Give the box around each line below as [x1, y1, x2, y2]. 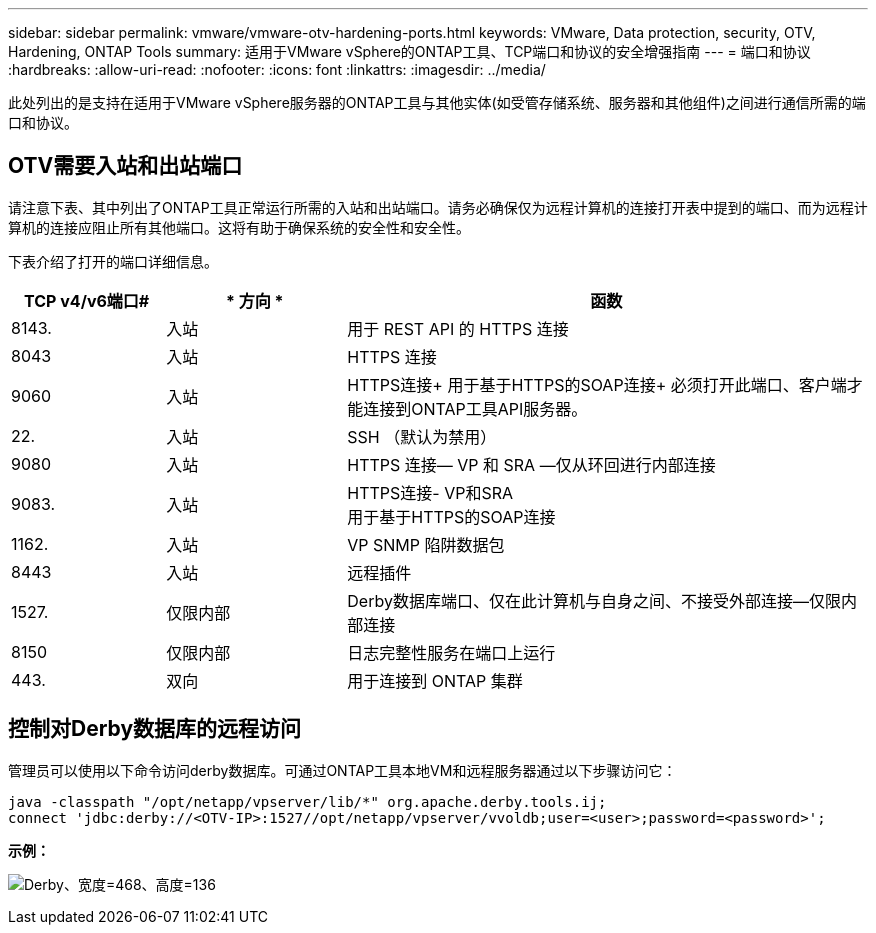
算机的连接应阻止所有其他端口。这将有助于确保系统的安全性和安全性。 [8, 218, 470, 236]
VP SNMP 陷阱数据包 [347, 534, 505, 555]
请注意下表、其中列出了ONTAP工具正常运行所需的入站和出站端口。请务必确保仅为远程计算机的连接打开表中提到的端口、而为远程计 [8, 198, 868, 216]
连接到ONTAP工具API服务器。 [363, 398, 588, 419]
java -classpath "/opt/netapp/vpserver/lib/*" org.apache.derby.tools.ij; [8, 793, 607, 810]
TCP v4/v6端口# [24, 290, 150, 311]
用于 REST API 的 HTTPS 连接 [347, 318, 569, 339]
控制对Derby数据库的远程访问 [8, 716, 302, 742]
